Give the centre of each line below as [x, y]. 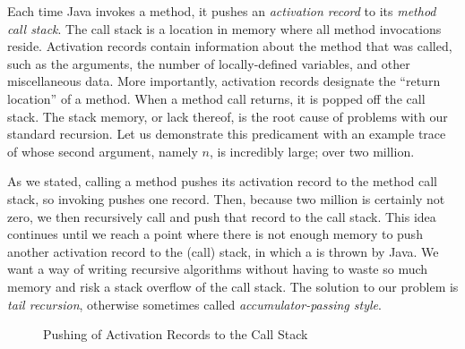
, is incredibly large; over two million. [312, 151]
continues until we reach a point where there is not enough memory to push [215, 234]
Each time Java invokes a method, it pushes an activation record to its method [222, 11]
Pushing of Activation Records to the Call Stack [176, 334]
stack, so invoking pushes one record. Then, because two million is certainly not [226, 198]
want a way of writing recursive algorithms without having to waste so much [218, 269]
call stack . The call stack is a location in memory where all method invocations [224, 28]
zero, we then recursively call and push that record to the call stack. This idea [222, 216]
